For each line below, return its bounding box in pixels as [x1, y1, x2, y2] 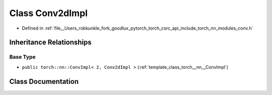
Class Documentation [9, 77, 79, 85]
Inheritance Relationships [9, 38, 92, 47]
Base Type [9, 53, 36, 60]
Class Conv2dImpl [9, 8, 88, 19]
